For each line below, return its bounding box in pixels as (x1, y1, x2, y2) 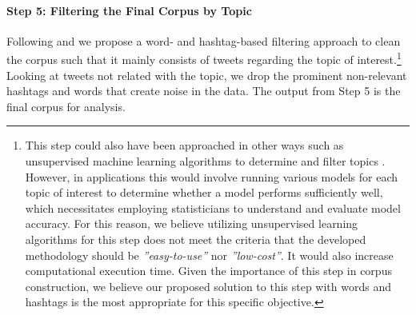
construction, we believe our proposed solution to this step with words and (25, 277, 391, 294)
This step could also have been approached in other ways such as (25, 137, 344, 154)
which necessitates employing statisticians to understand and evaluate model (25, 199, 401, 216)
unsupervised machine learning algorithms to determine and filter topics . (25, 153, 386, 169)
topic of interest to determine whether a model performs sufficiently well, (25, 184, 383, 201)
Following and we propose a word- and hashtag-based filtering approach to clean (6, 32, 401, 49)
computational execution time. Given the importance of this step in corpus (25, 262, 392, 279)
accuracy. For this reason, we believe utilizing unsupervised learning (25, 215, 358, 232)
